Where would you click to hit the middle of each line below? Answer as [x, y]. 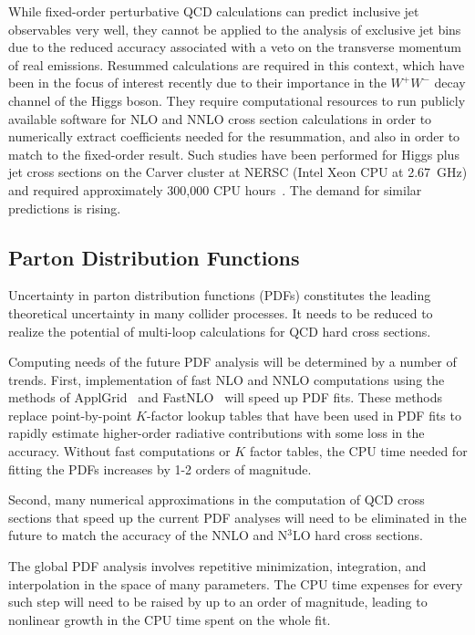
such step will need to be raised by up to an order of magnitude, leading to [218, 602]
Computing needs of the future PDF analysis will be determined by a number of [232, 362]
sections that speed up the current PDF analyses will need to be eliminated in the [237, 517]
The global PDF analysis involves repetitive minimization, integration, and [217, 566]
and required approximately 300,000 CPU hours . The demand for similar [215, 189]
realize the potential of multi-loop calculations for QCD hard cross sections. [220, 331]
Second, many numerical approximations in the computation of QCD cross [217, 500]
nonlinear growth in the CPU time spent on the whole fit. [170, 619]
